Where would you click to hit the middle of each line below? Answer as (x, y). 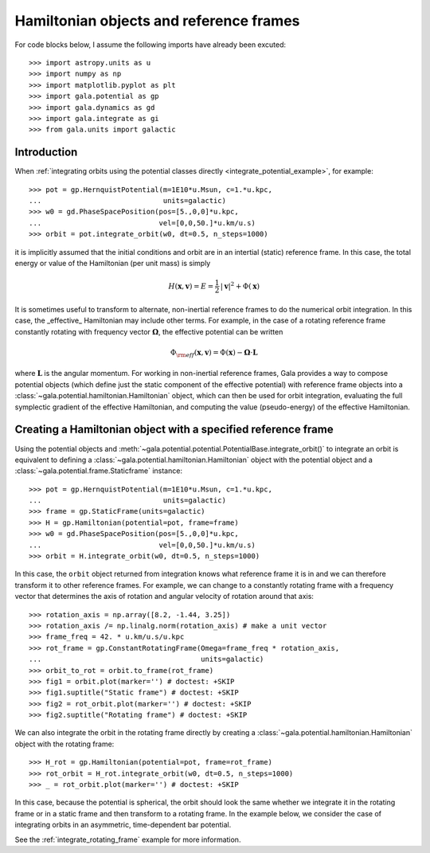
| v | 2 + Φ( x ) (240, 285)
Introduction (46, 153)
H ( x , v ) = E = (191, 286)
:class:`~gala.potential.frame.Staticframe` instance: (99, 471)
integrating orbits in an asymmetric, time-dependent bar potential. (123, 825)
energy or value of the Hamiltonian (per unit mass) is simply (113, 263)
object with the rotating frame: (64, 744)
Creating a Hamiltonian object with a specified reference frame (174, 430)
